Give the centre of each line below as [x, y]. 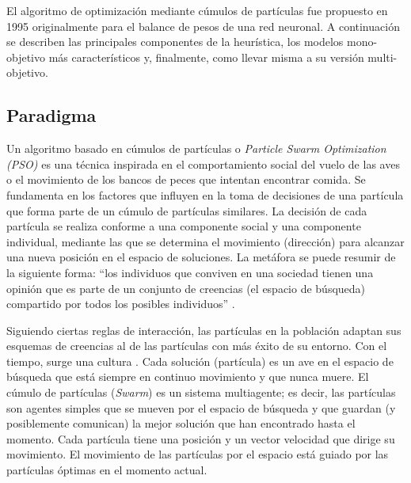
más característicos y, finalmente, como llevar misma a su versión [206, 57]
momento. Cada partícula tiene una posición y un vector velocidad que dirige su [201, 438]
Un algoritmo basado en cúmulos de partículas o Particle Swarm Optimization [196, 148]
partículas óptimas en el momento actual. [107, 470]
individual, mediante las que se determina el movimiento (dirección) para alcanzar [205, 241]
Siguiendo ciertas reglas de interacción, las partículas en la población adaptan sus [204, 330]
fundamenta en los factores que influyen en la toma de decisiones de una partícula [205, 194]
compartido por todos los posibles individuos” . [121, 304]
